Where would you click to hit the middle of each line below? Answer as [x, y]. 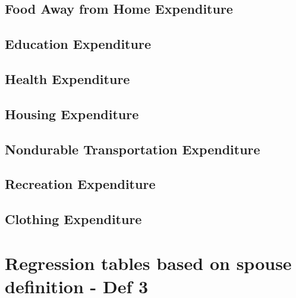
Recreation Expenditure [80, 184]
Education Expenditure [78, 44]
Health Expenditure [67, 78]
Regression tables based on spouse [148, 263]
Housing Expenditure [72, 114]
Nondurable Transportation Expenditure [133, 149]
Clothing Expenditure [73, 219]
